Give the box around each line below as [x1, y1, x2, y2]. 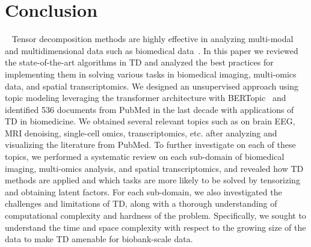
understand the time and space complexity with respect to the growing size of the [5, 221, 306, 233]
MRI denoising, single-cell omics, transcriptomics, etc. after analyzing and [5, 126, 277, 139]
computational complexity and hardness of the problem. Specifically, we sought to [5, 209, 306, 222]
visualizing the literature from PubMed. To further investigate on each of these [5, 138, 296, 151]
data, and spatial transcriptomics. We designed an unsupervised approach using [5, 79, 299, 92]
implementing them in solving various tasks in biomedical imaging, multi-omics [5, 67, 297, 80]
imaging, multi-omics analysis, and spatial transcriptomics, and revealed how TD [5, 162, 304, 174]
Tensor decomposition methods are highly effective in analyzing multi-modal [11, 32, 294, 45]
